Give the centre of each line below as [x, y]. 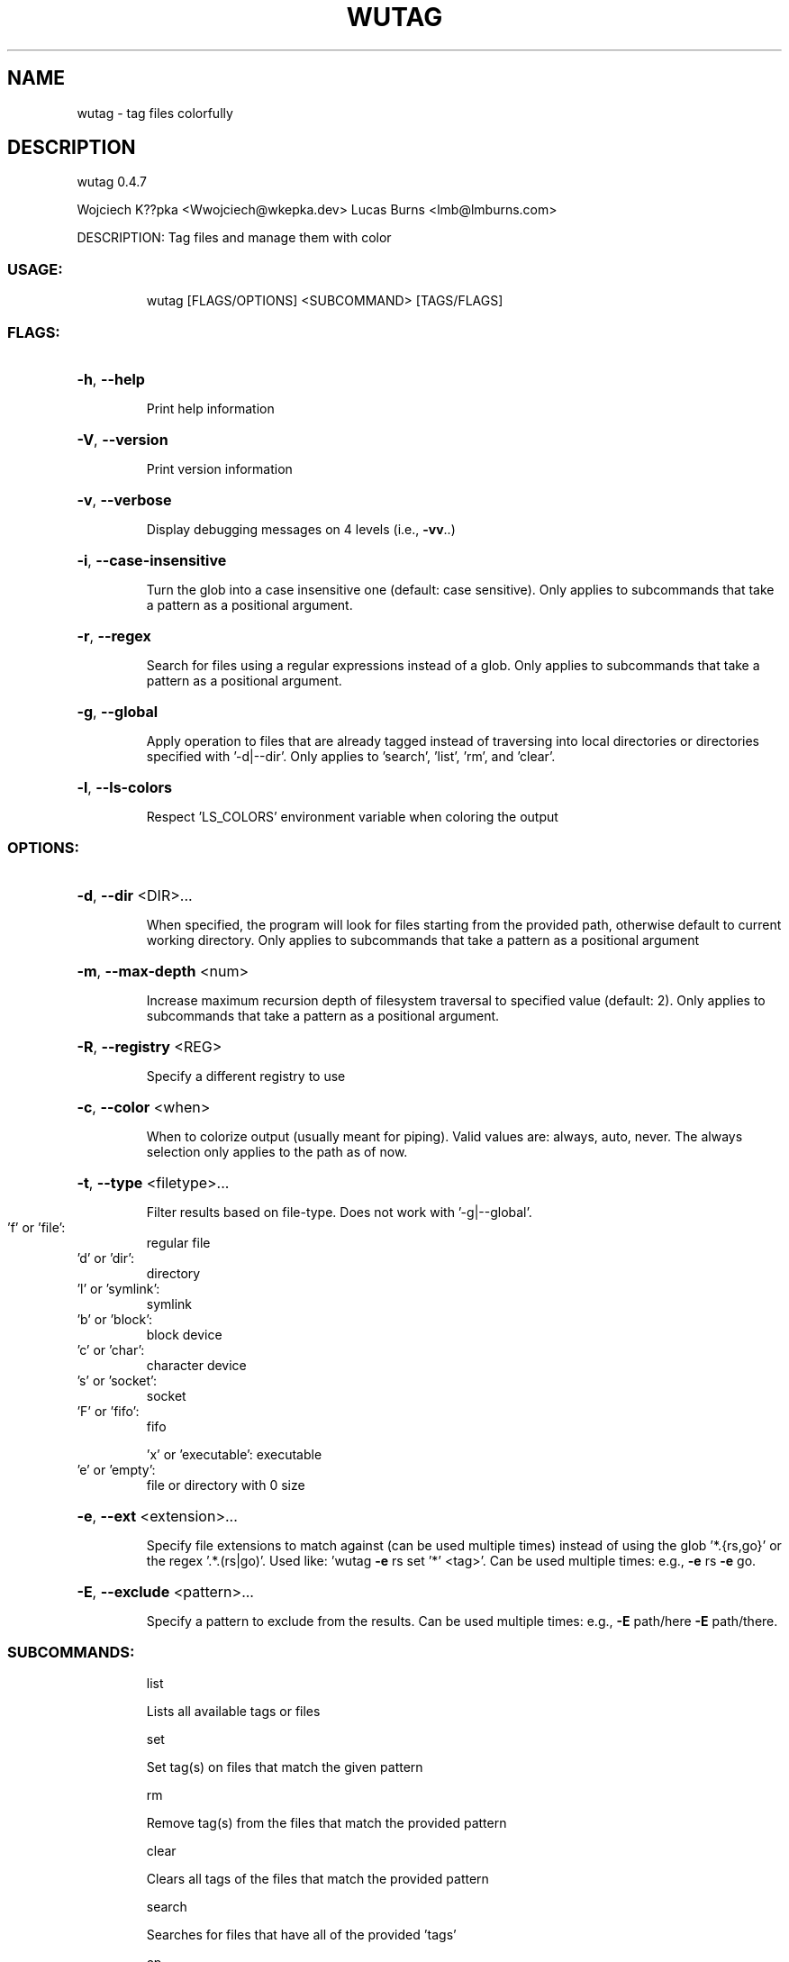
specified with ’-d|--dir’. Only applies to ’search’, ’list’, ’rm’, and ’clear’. [351, 756]
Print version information [219, 468]
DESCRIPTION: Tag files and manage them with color [234, 238]
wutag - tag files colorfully [155, 113]
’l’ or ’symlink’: [118, 1288]
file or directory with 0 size [226, 1485]
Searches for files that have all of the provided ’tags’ [301, 1935]
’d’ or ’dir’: [106, 1258]
